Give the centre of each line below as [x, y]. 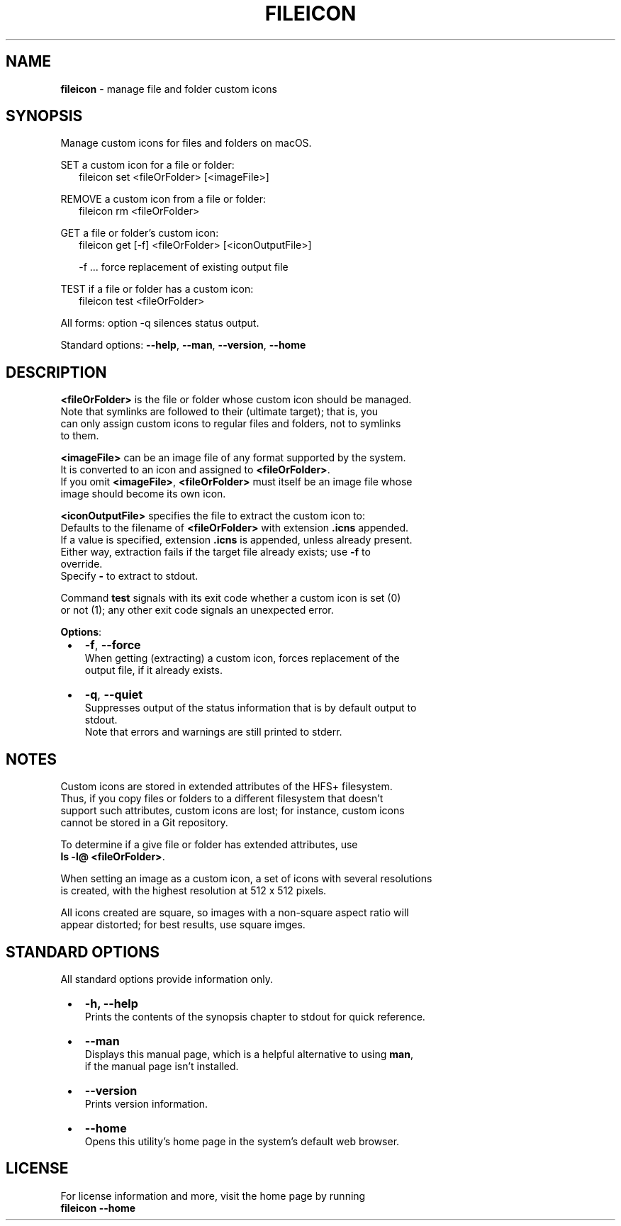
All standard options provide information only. [167, 979]
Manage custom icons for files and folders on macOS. [186, 143]
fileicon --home [98, 1208]
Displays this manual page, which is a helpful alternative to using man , [249, 1054]
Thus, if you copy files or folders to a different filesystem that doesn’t [222, 799]
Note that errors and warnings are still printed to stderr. [213, 732]
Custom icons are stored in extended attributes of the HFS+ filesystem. [226, 787]
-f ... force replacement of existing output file [184, 267]
